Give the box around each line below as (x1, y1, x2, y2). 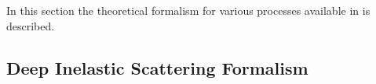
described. (6, 17, 55, 33)
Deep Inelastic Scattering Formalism (6, 55, 308, 79)
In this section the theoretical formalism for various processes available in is (6, 2, 371, 18)
